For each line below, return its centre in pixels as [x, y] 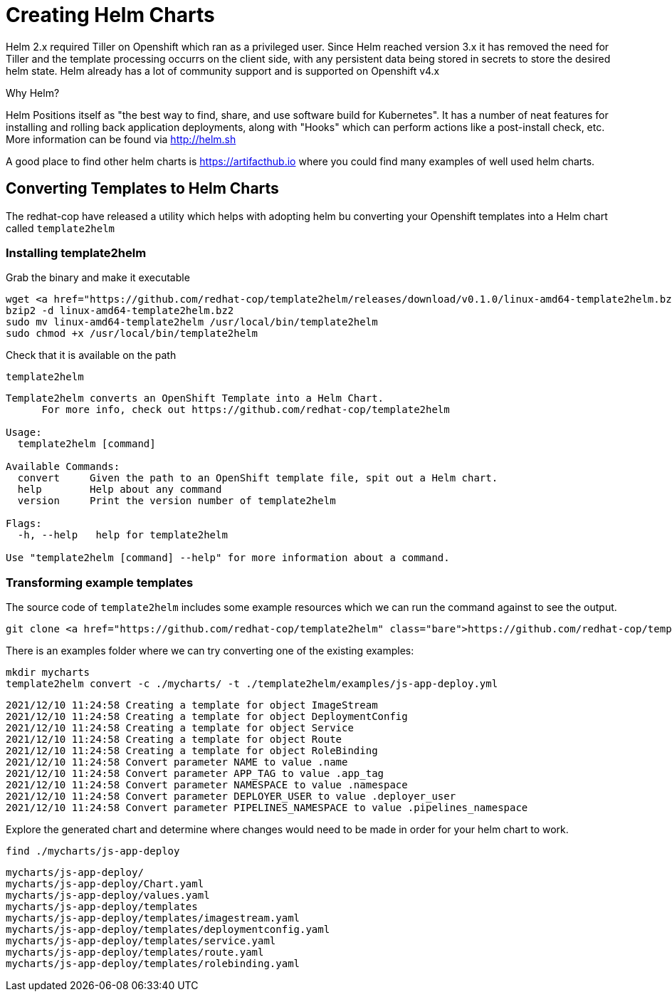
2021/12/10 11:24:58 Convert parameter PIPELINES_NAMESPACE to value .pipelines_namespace [267, 808]
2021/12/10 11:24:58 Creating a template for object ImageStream [192, 705]
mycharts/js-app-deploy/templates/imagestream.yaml [153, 918]
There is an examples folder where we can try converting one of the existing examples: [210, 651]
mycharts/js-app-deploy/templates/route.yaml [135, 952]
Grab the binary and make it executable [98, 278]
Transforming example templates [100, 582]
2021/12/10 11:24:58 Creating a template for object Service [180, 728]
